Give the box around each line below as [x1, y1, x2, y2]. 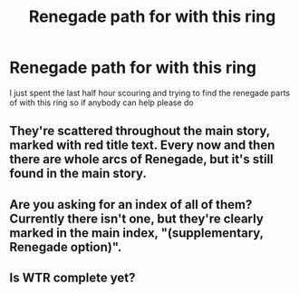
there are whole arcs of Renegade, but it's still [9, 152, 274, 167]
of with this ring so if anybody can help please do [9, 97, 194, 108]
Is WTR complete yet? [9, 270, 136, 286]
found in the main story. [9, 166, 148, 181]
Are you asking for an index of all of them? [9, 197, 253, 212]
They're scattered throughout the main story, [9, 123, 270, 139]
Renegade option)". [9, 239, 122, 255]
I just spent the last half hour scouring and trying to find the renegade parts [9, 87, 291, 98]
